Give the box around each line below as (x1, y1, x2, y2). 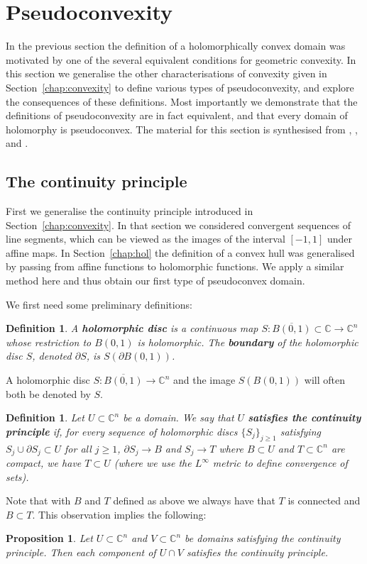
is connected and (287, 493, 361, 508)
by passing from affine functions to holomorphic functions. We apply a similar (6, 259, 344, 274)
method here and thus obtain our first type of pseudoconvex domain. (6, 273, 305, 288)
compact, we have (6, 455, 82, 470)
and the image (172, 372, 236, 387)
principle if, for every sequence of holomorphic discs (6, 424, 238, 438)
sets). (6, 469, 29, 484)
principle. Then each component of (6, 545, 156, 560)
